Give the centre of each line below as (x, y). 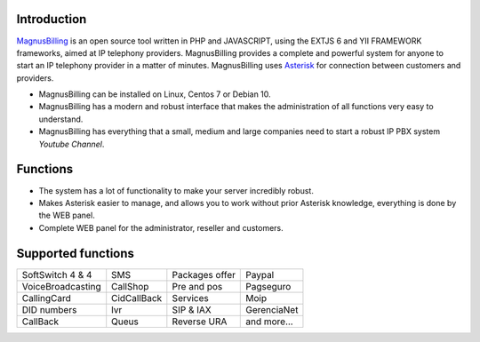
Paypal (260, 274)
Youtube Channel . (72, 144)
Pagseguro (268, 286)
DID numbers (49, 309)
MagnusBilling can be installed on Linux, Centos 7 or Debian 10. (155, 94)
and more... (269, 322)
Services (190, 298)
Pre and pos (197, 286)
